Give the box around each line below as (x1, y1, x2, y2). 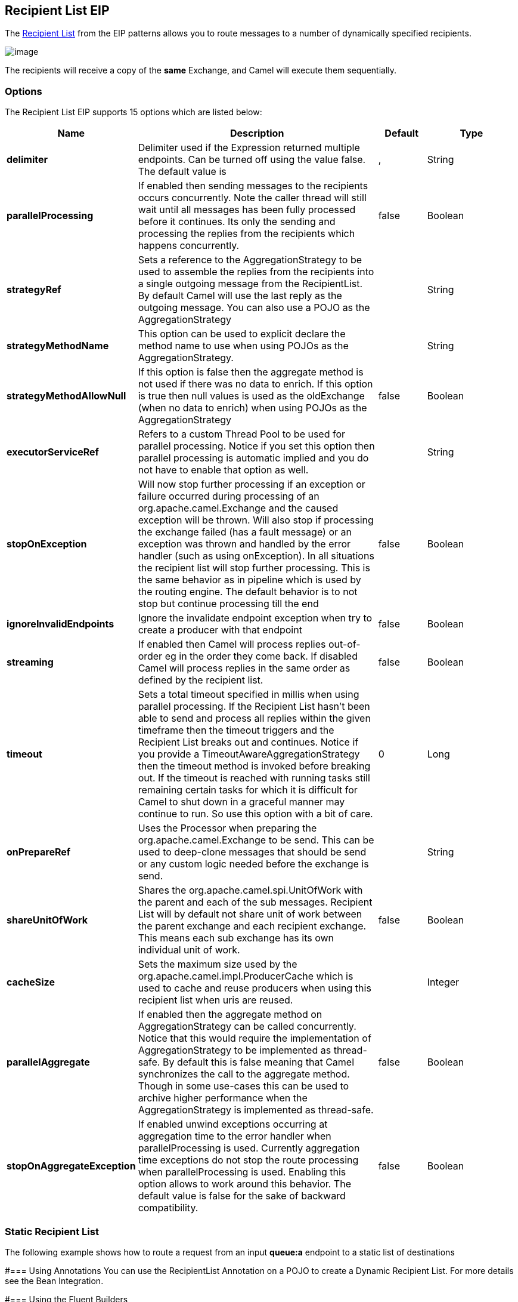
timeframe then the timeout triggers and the (138, 724, 334, 737)
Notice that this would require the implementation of (138, 1032, 371, 1045)
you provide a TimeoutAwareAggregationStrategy (138, 748, 360, 761)
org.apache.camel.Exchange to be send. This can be (138, 834, 374, 847)
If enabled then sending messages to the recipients (138, 180, 368, 192)
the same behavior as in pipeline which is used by (138, 574, 361, 586)
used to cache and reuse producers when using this (138, 982, 371, 995)
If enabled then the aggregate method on (138, 1008, 322, 1021)
